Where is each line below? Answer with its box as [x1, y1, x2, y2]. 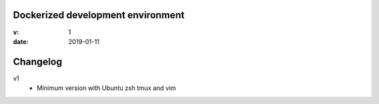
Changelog [13, 56, 62, 68]
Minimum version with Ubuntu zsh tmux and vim [36, 84, 177, 92]
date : [13, 37, 29, 45]
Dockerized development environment [13, 9, 185, 21]
